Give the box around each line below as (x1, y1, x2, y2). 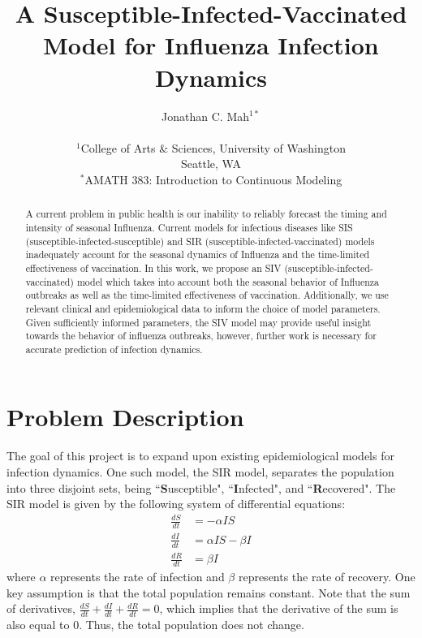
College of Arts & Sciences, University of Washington (80, 139, 346, 156)
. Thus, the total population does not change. (79, 615, 304, 632)
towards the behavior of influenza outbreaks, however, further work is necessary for (25, 329, 377, 343)
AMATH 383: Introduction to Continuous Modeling (84, 170, 342, 188)
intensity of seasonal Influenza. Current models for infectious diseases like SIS (25, 220, 353, 234)
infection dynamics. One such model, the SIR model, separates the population (6, 463, 394, 481)
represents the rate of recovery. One (238, 567, 416, 584)
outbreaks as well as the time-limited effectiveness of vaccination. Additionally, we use (25, 288, 389, 302)
